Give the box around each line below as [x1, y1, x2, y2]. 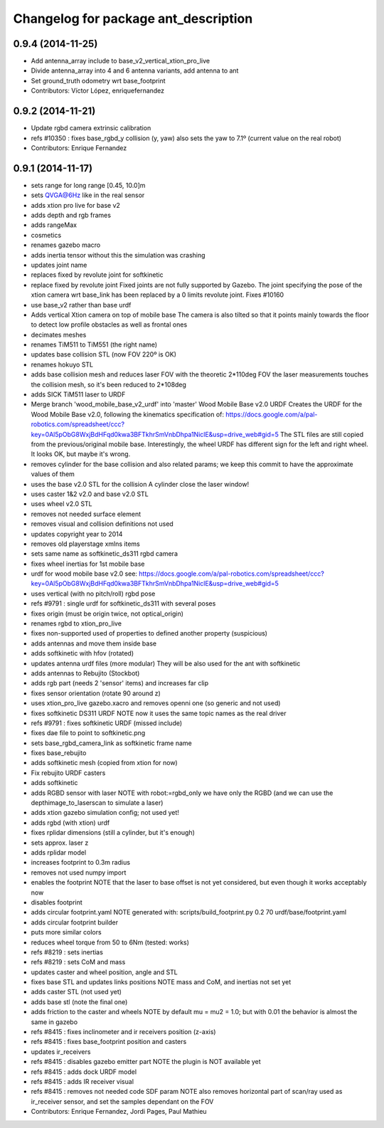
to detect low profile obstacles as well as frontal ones [31, 320, 188, 329]
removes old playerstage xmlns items [31, 539, 140, 548]
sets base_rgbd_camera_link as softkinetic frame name [31, 739, 192, 747]
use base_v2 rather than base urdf [31, 300, 132, 309]
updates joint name [31, 260, 87, 269]
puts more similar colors [31, 928, 102, 937]
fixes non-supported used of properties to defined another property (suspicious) [31, 629, 268, 638]
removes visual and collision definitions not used [31, 520, 174, 528]
